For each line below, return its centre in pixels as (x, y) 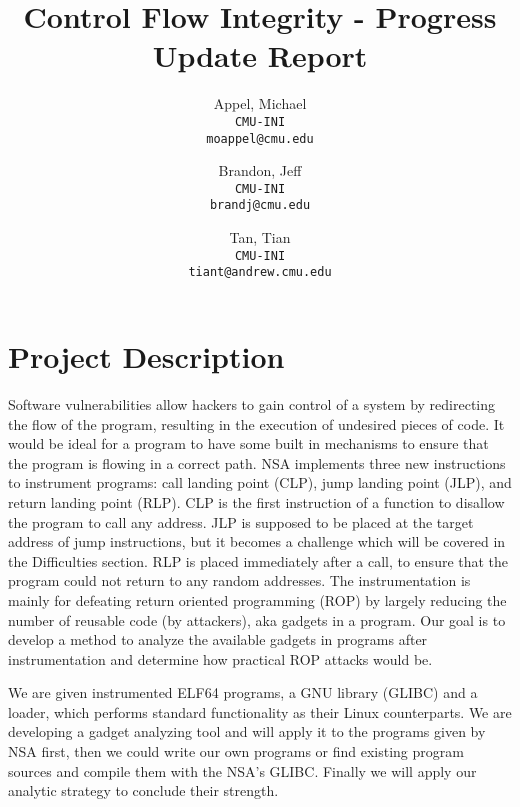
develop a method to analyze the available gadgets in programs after (218, 639)
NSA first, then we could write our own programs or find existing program (236, 751)
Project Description (146, 356)
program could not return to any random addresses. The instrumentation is (239, 580)
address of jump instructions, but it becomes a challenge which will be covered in (257, 541)
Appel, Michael (260, 103)
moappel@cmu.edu (260, 138)
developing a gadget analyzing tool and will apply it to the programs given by (247, 731)
